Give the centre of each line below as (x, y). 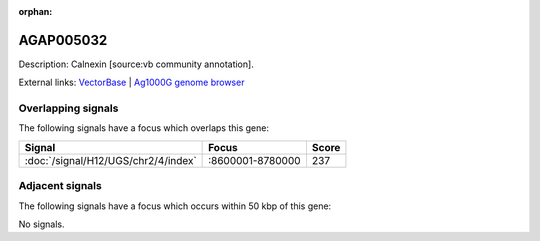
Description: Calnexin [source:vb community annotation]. (136, 64)
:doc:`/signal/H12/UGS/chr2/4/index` (110, 160)
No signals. (41, 224)
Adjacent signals (60, 186)
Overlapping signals (68, 108)
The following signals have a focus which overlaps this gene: (144, 128)
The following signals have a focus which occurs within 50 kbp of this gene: (175, 206)
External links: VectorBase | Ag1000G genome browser (131, 82)
